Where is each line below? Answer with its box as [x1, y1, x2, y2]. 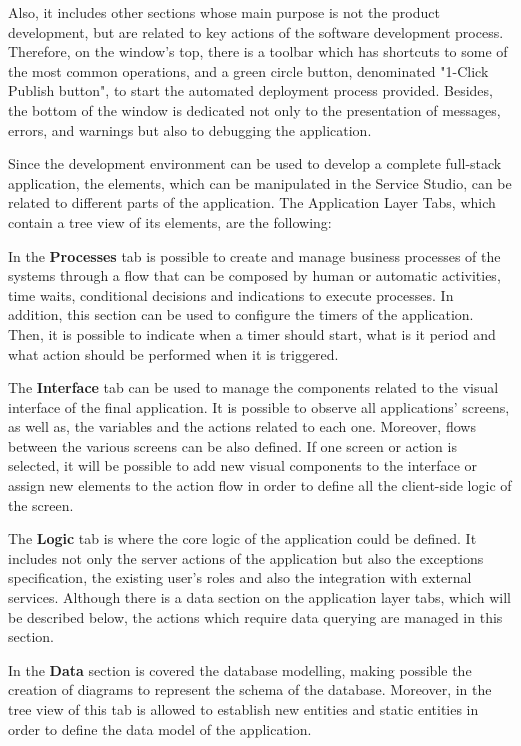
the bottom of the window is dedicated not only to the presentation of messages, [8, 99, 501, 120]
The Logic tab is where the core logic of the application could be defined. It [8, 528, 477, 549]
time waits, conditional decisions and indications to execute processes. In [8, 284, 454, 305]
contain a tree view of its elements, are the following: [8, 211, 332, 232]
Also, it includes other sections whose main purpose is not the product [8, 2, 440, 22]
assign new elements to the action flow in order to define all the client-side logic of [8, 475, 512, 496]
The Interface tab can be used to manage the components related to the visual [8, 377, 499, 398]
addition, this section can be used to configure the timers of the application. [8, 304, 474, 325]
